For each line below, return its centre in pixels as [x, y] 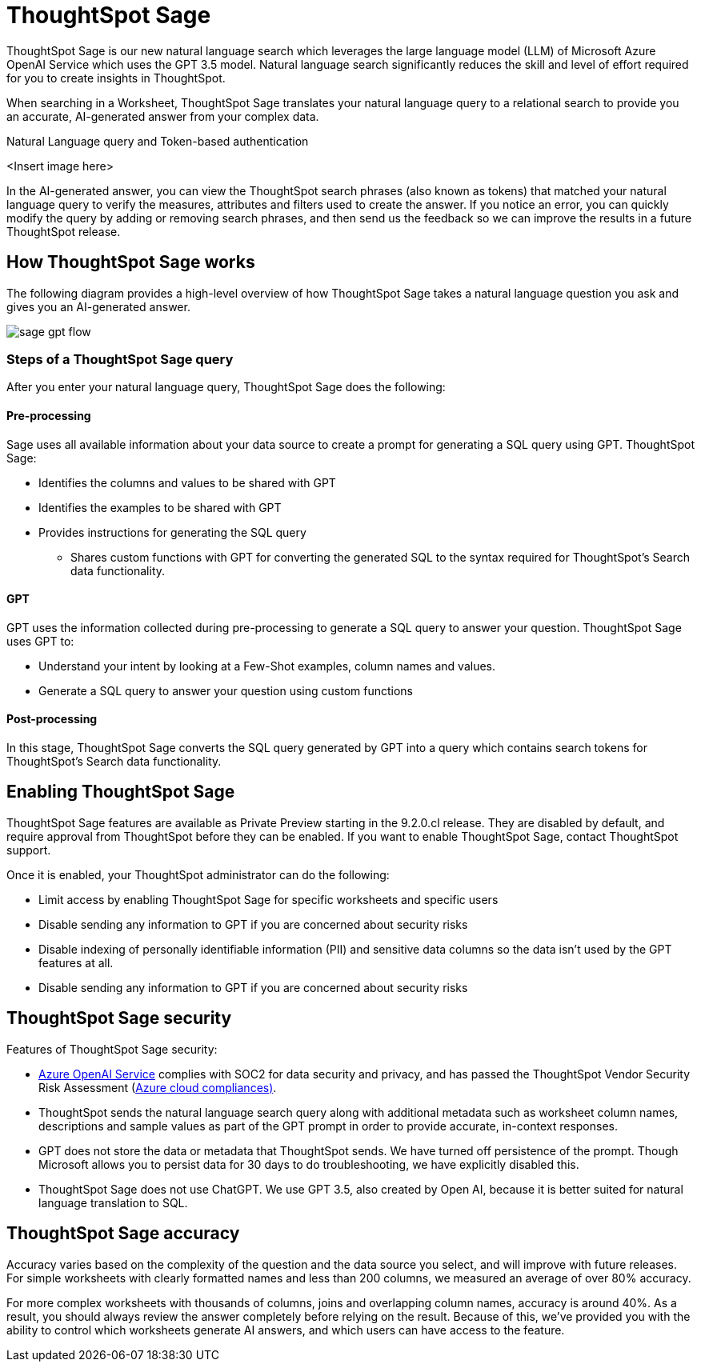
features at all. [76, 962]
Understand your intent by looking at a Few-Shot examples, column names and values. [267, 666]
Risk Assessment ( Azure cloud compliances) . [158, 1087]
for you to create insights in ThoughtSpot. [116, 78]
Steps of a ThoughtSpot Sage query [120, 359]
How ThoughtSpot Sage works [131, 262]
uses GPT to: [40, 641]
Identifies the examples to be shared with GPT [160, 507]
